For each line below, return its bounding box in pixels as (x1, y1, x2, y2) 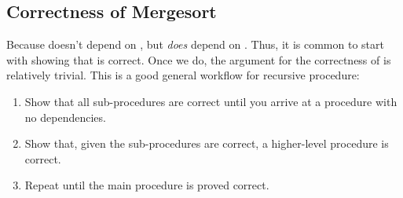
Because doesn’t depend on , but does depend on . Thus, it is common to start (6, 36, 384, 53)
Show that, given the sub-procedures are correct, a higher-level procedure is (24, 135, 389, 152)
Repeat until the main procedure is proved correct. (24, 177, 269, 193)
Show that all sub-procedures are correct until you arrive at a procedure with (24, 93, 398, 109)
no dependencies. (24, 108, 106, 125)
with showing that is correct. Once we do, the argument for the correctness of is (6, 51, 391, 68)
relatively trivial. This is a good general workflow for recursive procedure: (6, 67, 360, 83)
